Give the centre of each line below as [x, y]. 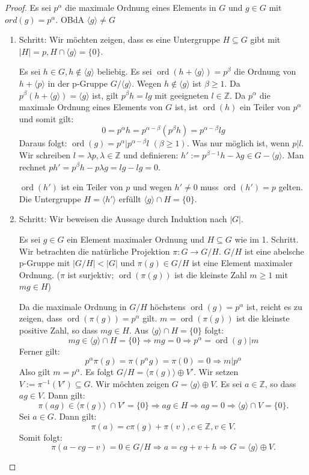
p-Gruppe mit [44, 263]
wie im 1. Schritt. [267, 239]
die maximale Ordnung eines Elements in [141, 7]
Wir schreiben [45, 154]
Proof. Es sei [28, 7]
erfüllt [130, 198]
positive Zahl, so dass [58, 330]
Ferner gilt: [39, 351]
